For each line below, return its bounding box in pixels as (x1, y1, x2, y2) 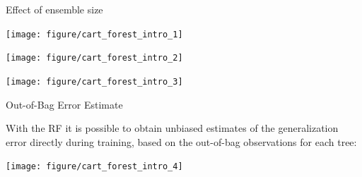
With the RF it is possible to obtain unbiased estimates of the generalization (6, 121, 339, 135)
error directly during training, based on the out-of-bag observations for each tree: (6, 134, 357, 149)
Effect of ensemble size (6, 2, 103, 16)
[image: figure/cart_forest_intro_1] (6, 29, 183, 39)
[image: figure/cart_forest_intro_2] (6, 53, 183, 63)
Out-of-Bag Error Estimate (6, 97, 123, 111)
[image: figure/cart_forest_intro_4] (6, 161, 183, 172)
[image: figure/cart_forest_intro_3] (6, 76, 183, 87)
